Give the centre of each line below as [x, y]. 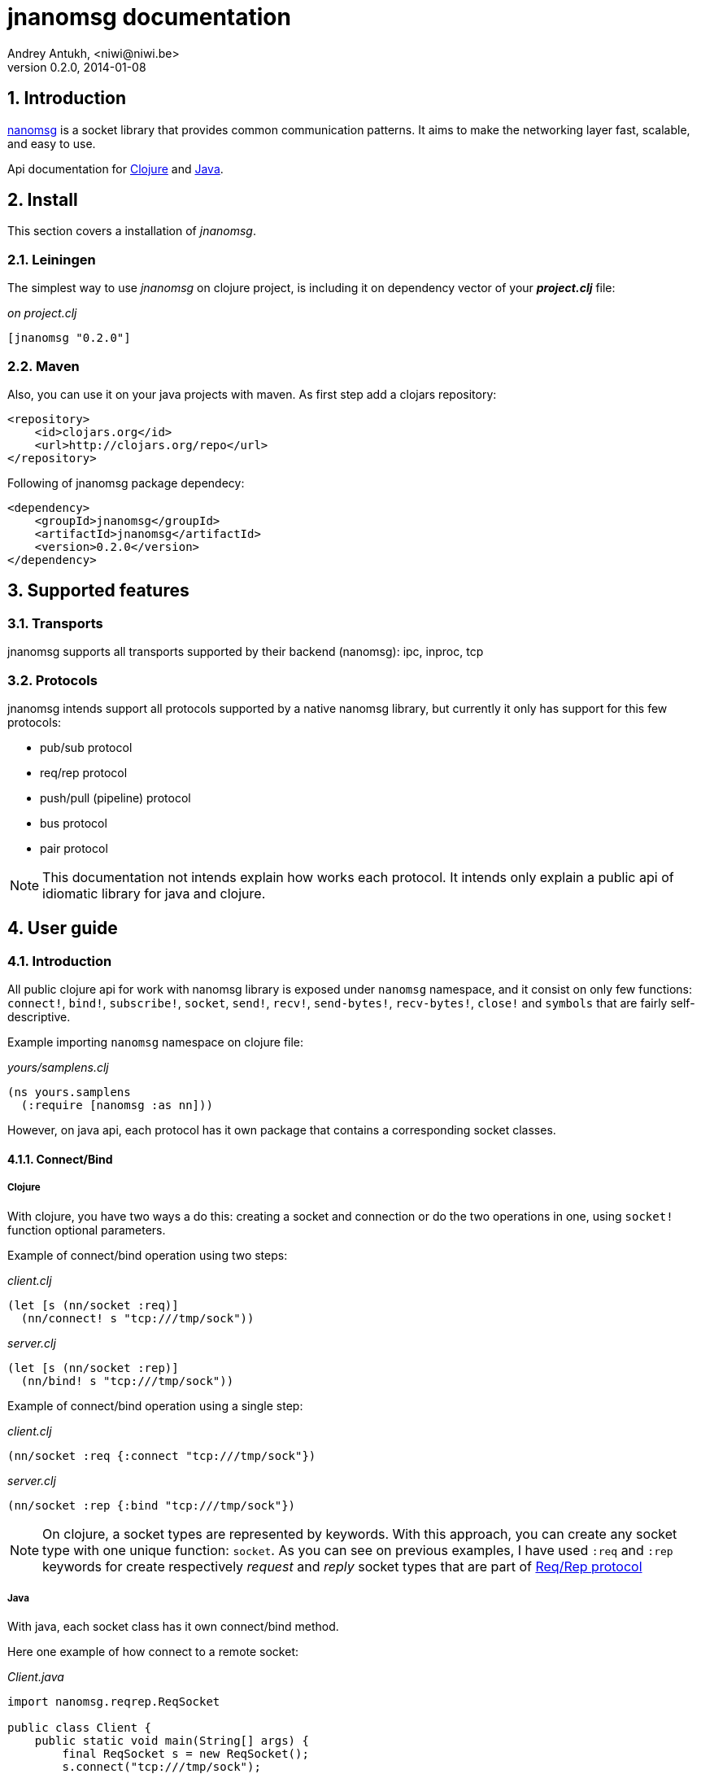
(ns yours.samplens [69, 1092]
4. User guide [63, 929]
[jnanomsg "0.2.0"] [69, 338]
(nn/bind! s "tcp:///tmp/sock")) [127, 1381]
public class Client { [80, 1728]
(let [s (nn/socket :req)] [93, 1305]
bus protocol [74, 823]
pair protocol [74, 848]
